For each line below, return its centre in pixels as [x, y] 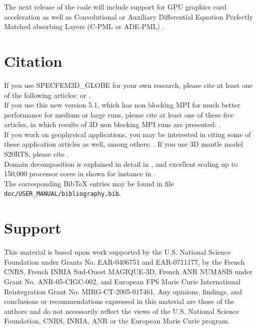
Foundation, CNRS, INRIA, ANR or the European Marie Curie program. [117, 321]
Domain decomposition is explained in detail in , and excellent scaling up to [121, 163]
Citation [33, 61]
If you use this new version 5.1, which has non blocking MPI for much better [122, 105]
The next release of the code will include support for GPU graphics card [115, 7]
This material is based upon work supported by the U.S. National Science [117, 252]
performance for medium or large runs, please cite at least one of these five [119, 114]
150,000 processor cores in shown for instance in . [80, 174]
